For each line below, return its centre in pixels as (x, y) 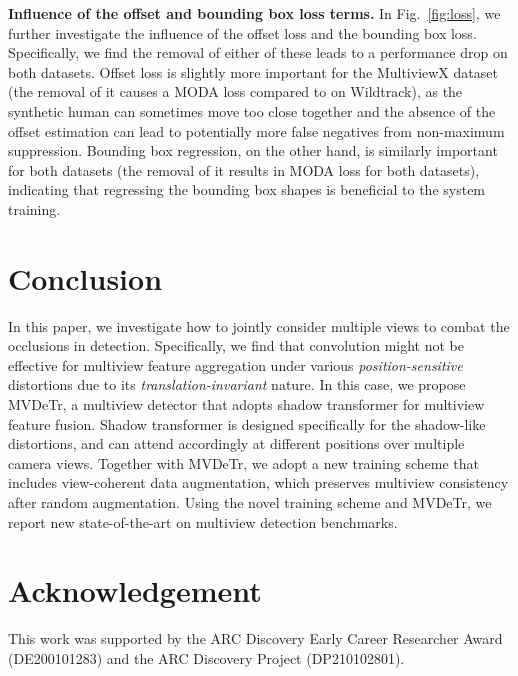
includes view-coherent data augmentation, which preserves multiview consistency (258, 482)
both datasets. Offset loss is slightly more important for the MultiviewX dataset (253, 71)
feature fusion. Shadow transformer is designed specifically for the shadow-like (247, 423)
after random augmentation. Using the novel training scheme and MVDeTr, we (250, 502)
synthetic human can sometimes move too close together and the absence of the (252, 110)
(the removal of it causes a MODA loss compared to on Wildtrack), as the (235, 91)
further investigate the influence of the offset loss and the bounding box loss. (242, 32)
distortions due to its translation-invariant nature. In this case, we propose (237, 384)
